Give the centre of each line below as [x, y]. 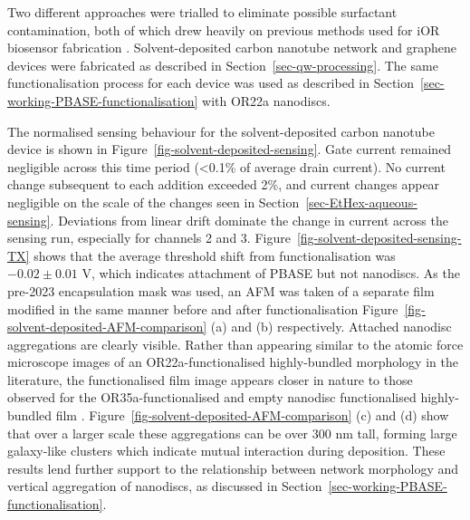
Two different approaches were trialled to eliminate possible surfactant [202, 12]
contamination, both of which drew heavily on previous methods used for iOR [224, 29]
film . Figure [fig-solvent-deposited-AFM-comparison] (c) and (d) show [252, 415]
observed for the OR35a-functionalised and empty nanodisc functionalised [212, 397]
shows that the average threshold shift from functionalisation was [215, 255]
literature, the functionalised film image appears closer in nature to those [210, 379]
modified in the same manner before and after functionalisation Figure [203, 308]
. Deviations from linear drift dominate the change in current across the [249, 220]
